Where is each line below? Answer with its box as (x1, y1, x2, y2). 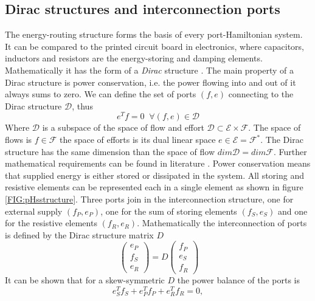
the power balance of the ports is (177, 273, 300, 286)
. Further (274, 145, 307, 157)
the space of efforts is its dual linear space (60, 133, 216, 146)
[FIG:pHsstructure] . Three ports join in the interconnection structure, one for (5, 193, 294, 205)
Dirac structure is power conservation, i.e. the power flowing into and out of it (5, 75, 296, 88)
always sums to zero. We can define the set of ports (5, 88, 196, 100)
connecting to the (228, 88, 294, 100)
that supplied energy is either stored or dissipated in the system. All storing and (5, 168, 304, 181)
